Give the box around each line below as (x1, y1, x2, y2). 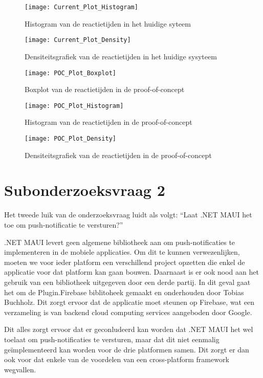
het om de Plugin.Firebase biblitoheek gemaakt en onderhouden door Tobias (4, 286, 244, 297)
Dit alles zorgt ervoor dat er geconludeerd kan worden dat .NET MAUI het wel (4, 324, 253, 335)
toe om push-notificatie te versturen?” (4, 219, 123, 230)
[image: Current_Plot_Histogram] (25, 4, 138, 11)
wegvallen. (4, 364, 36, 374)
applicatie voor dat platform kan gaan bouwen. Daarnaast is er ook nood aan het (4, 266, 259, 277)
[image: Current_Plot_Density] (25, 36, 131, 44)
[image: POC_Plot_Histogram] (25, 102, 124, 109)
